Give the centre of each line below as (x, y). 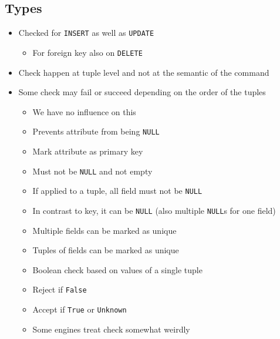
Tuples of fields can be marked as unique (106, 250)
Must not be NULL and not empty (92, 171)
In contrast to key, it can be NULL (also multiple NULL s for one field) (154, 210)
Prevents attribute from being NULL (96, 131)
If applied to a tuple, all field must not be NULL (117, 191)
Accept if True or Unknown (80, 309)
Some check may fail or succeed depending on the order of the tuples (142, 92)
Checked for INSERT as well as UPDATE (86, 33)
